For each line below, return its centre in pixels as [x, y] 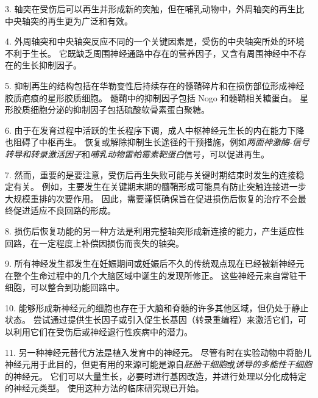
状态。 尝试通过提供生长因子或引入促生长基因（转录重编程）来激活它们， [151, 320]
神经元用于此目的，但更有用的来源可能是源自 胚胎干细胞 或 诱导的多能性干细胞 [158, 364]
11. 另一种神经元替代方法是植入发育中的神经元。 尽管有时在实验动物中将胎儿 [158, 352]
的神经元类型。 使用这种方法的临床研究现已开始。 [104, 388]
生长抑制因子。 [51, 65]
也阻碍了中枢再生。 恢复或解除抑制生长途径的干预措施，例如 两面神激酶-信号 [157, 142]
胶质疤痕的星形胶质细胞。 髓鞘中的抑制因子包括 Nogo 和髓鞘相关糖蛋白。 [151, 97]
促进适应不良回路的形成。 [64, 210]
